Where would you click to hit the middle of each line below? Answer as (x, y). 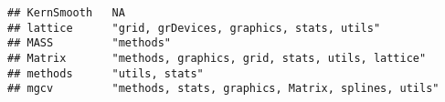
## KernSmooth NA (66, 13)
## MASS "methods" (89, 43)
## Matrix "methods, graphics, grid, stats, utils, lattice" (217, 58)
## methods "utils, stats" (106, 73)
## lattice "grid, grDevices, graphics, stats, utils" (194, 28)
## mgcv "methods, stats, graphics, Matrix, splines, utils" (223, 89)
